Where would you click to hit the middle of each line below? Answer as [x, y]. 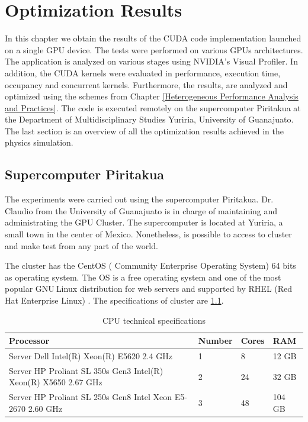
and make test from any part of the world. [81, 245]
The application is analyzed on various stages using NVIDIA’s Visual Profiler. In [151, 61]
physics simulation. [39, 142]
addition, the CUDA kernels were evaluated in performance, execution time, [143, 73]
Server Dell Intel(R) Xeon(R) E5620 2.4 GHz [91, 356]
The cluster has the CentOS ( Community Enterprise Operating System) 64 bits [150, 265]
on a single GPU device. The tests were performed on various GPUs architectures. [154, 49]
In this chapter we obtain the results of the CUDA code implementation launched [153, 38]
